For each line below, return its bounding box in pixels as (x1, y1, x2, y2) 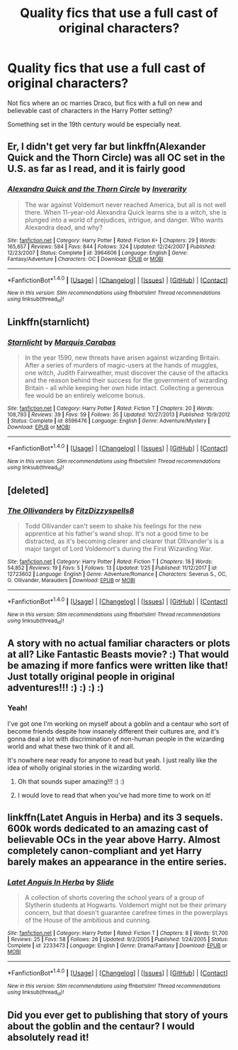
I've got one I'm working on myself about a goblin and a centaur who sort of (7, 719, 229, 728)
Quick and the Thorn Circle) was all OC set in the (7, 151, 225, 164)
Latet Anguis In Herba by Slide (7, 877, 115, 886)
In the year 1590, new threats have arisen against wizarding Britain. (24, 353, 221, 362)
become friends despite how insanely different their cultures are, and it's (7, 727, 220, 735)
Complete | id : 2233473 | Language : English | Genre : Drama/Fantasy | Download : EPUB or (7, 942, 228, 950)
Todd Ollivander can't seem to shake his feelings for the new (24, 521, 202, 530)
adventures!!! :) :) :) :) (7, 682, 104, 694)
